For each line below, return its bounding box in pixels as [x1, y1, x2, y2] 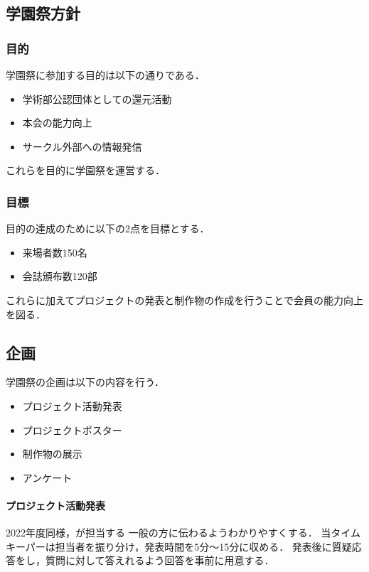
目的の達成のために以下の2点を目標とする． [6, 221, 210, 236]
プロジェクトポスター [22, 422, 122, 437]
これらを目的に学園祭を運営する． [6, 163, 165, 178]
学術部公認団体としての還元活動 [22, 91, 172, 106]
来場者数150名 [22, 244, 87, 259]
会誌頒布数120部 [22, 269, 97, 284]
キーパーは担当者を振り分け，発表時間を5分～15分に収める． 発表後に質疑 [6, 539, 352, 554]
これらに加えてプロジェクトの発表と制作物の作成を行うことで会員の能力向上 [6, 292, 363, 307]
